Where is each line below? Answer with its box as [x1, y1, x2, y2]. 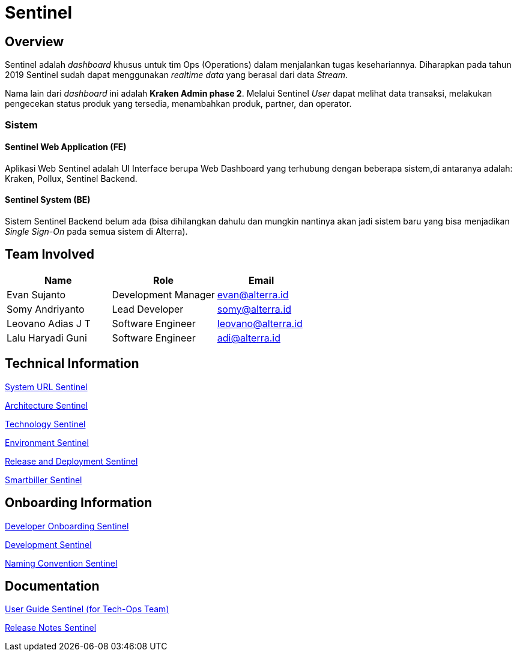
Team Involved [5, 247, 94, 262]
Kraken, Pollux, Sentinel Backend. [5, 173, 138, 184]
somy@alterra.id [217, 302, 292, 315]
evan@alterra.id [217, 288, 289, 301]
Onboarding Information [5, 495, 153, 511]
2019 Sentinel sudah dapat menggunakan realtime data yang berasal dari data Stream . [5, 70, 348, 80]
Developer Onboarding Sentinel [5, 520, 129, 531]
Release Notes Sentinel [5, 622, 97, 633]
